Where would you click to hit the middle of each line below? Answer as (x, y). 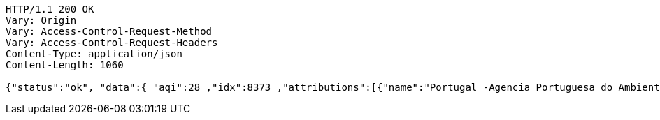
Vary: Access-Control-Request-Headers (112, 43)
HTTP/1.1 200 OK (50, 9)
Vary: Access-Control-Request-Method (109, 31)
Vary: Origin (41, 20)
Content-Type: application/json (94, 54)
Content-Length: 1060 (65, 65)
